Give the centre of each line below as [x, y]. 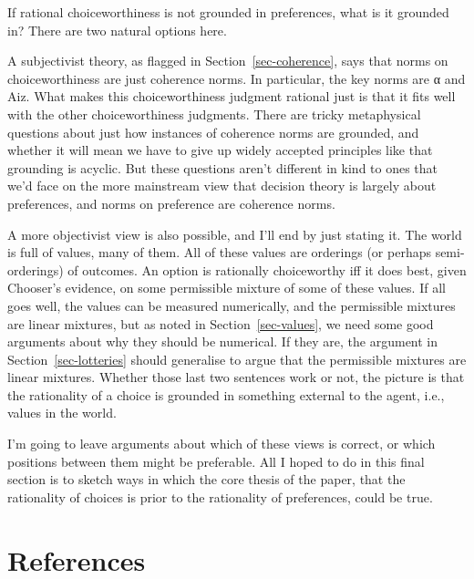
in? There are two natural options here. [117, 30]
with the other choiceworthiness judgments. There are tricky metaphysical [214, 114]
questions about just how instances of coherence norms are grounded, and [213, 132]
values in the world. [62, 413]
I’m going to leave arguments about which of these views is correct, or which [222, 444]
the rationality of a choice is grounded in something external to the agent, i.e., [226, 394]
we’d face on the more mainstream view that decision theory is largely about [222, 186]
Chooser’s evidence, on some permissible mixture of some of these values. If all [227, 288]
